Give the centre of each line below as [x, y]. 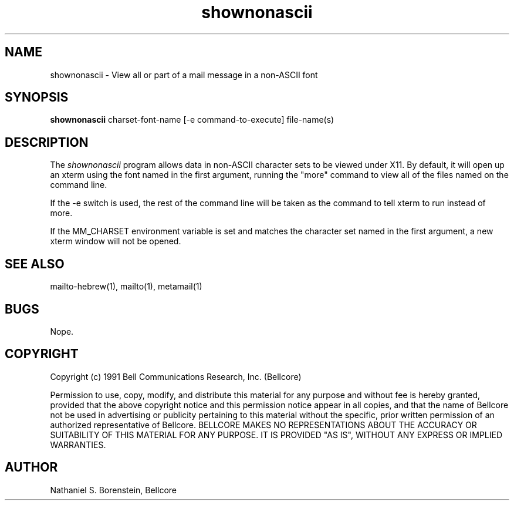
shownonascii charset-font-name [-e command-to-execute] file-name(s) [192, 120]
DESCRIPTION [47, 142]
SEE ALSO [35, 264]
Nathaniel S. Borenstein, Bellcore [113, 490]
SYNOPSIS [37, 97]
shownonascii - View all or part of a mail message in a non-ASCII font [184, 75]
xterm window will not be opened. [116, 241]
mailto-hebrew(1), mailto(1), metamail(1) [126, 287]
